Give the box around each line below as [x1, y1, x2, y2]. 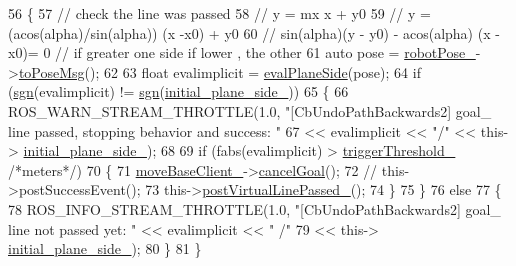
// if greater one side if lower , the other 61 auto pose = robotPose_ [55, 42, 476, 63]
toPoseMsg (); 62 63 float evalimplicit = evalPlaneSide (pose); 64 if [18, 61, 421, 82]
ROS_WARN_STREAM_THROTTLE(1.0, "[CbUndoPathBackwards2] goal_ [8, 100, 492, 121]
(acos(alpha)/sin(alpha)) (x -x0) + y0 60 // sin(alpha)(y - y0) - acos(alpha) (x [8, 22, 491, 43]
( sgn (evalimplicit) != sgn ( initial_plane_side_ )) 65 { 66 [8, 81, 349, 102]
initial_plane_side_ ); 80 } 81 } [8, 238, 202, 259]
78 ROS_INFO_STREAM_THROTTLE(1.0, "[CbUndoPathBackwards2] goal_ [8, 198, 501, 219]
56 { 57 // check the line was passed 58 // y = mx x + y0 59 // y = [8, 3, 431, 23]
